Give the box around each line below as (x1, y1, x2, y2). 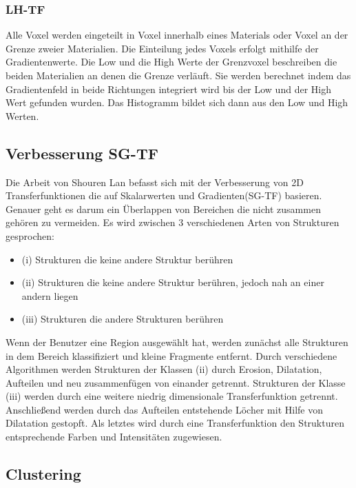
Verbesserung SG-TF (6, 142, 158, 163)
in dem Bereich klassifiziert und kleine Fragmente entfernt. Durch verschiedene (6, 348, 337, 363)
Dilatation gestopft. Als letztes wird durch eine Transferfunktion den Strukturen (6, 416, 344, 430)
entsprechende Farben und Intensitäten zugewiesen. (6, 429, 222, 444)
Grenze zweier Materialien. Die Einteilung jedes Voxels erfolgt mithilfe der (6, 41, 319, 55)
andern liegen (21, 288, 78, 303)
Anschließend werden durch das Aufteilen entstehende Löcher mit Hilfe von (6, 402, 323, 416)
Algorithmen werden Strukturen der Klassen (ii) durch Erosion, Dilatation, (6, 362, 322, 376)
